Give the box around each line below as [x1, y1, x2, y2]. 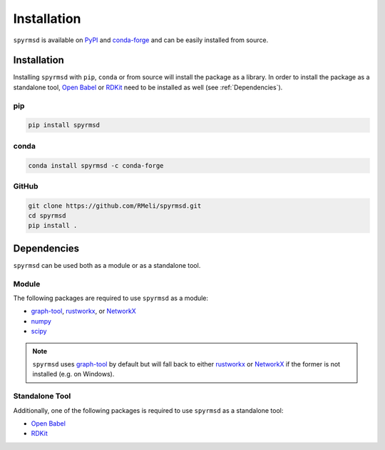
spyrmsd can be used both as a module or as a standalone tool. [13, 261, 201, 269]
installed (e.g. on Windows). [32, 370, 115, 379]
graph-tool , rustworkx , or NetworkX [31, 307, 137, 316]
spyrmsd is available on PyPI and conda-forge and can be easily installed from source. [13, 36, 269, 44]
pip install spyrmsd [28, 121, 100, 129]
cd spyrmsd [28, 211, 66, 220]
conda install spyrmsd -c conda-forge [28, 161, 164, 169]
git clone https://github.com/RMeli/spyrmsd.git [28, 201, 202, 210]
